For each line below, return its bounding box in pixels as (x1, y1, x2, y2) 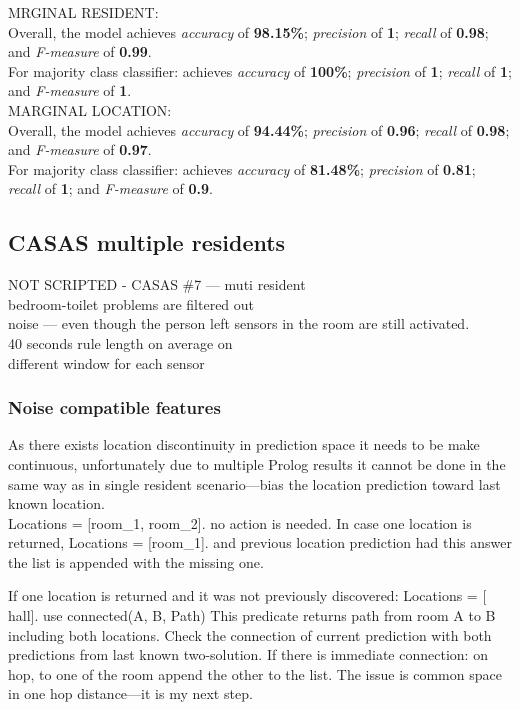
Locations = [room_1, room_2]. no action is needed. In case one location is (8, 512, 472, 533)
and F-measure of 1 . (8, 80, 132, 101)
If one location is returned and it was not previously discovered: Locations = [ (8, 585, 487, 606)
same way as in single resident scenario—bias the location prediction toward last (8, 473, 501, 494)
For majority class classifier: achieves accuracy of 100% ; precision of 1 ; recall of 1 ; (8, 60, 512, 81)
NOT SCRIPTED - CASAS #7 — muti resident (8, 274, 306, 295)
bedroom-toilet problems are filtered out (8, 293, 255, 314)
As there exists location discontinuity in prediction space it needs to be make (8, 434, 480, 455)
